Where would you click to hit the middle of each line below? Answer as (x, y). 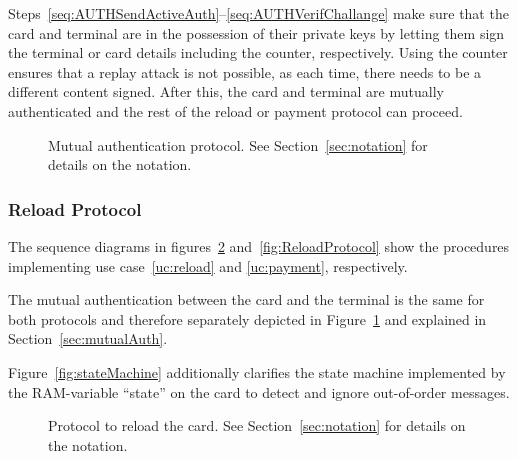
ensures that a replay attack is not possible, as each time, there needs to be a (245, 71)
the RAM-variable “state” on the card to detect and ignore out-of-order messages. (259, 391)
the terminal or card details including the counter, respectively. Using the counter (258, 52)
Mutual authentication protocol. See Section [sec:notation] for (238, 144)
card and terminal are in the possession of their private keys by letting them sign (256, 32)
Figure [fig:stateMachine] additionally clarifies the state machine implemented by (257, 371)
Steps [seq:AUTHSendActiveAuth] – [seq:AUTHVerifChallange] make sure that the (258, 13)
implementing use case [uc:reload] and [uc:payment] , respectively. (208, 265)
